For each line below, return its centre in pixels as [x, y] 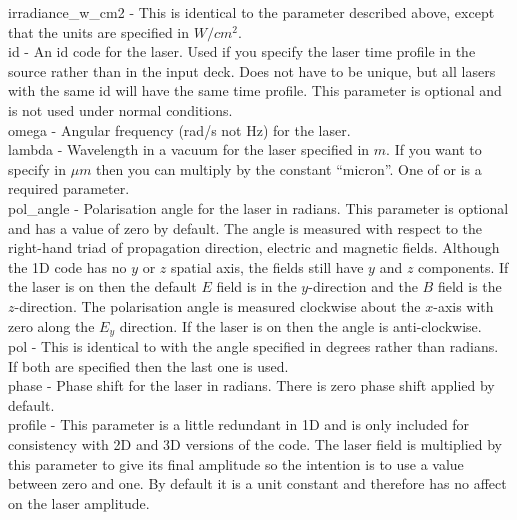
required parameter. [69, 188]
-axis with [463, 305]
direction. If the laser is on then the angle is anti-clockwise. [300, 325]
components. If [463, 266]
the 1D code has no [67, 266]
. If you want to [434, 149]
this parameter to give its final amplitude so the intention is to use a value [236, 463]
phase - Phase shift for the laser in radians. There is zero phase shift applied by [251, 385]
